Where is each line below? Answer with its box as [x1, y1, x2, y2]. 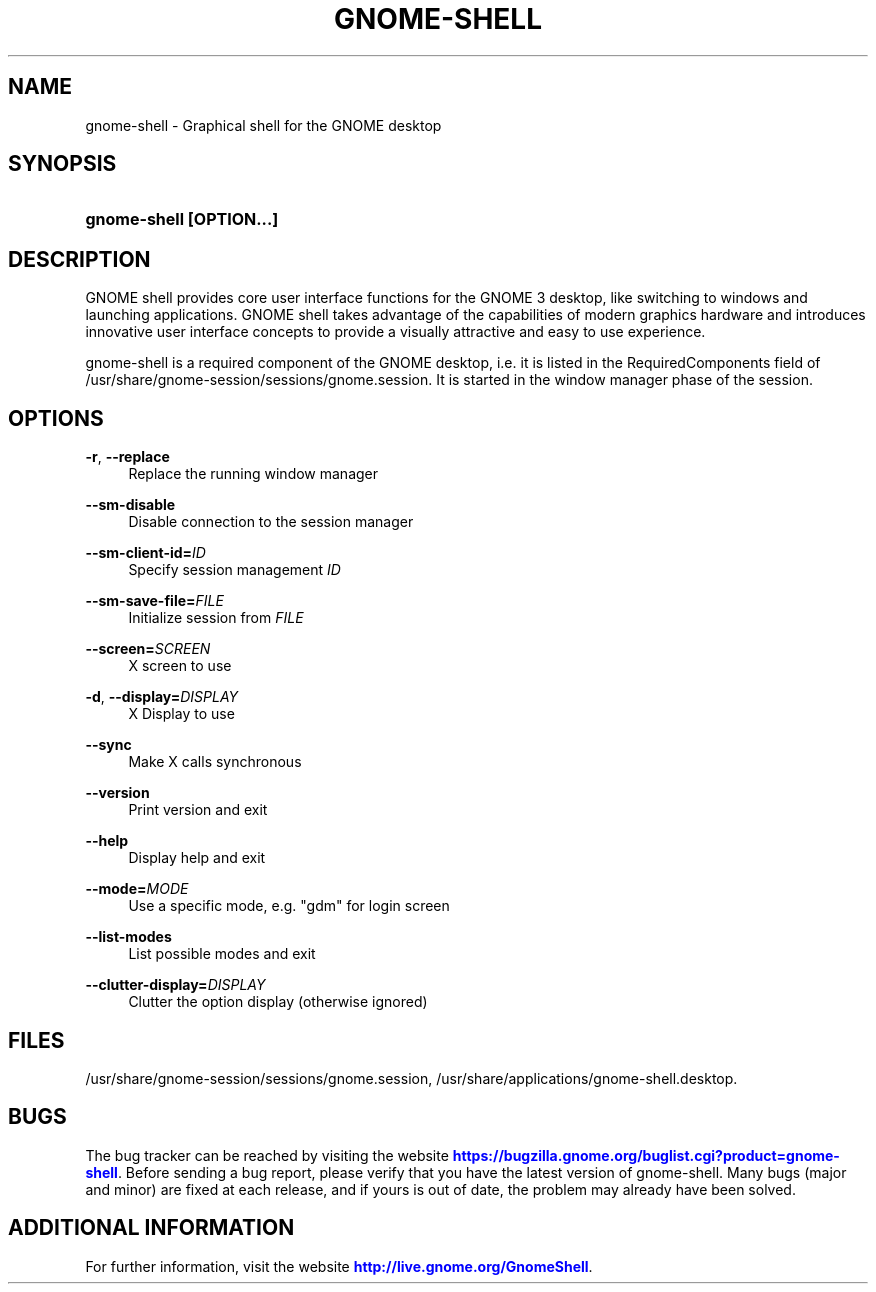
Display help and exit [128, 849, 266, 867]
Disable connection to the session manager [128, 513, 414, 531]
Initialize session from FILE [128, 609, 304, 627]
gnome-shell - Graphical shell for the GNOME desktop [85, 116, 442, 134]
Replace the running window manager [128, 465, 379, 483]
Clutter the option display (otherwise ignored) [128, 993, 428, 1011]
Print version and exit [128, 801, 268, 819]
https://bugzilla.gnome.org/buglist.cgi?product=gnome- [452, 1146, 840, 1164]
